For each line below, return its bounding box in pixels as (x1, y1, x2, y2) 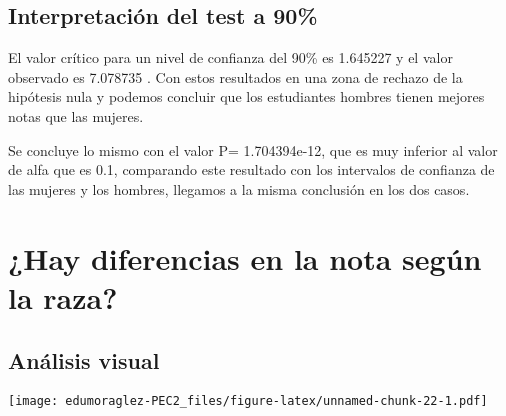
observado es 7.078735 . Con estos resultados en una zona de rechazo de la (8, 66, 463, 87)
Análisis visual (8, 345, 160, 376)
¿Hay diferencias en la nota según (8, 237, 482, 278)
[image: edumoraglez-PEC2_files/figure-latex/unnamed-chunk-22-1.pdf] (8, 394, 488, 409)
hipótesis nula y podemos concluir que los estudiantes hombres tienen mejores (8, 86, 485, 107)
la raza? (8, 276, 118, 317)
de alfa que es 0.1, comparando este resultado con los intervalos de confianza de (8, 159, 495, 180)
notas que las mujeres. (8, 105, 144, 126)
